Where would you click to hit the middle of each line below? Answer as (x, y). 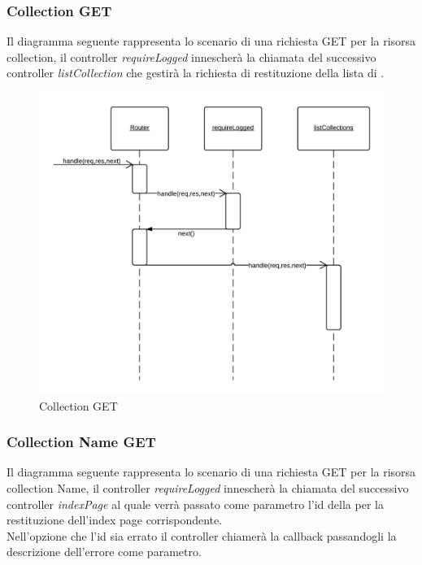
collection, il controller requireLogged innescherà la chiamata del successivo (191, 57)
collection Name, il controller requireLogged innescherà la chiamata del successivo (208, 488)
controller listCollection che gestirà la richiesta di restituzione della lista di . (196, 73)
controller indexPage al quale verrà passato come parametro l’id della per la (195, 504)
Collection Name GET (81, 442)
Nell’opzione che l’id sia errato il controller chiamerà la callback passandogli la (202, 535)
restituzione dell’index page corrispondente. (115, 520)
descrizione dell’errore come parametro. (104, 552)
